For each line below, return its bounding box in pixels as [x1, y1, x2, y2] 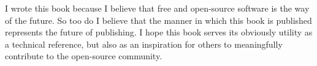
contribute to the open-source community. [5, 50, 162, 62]
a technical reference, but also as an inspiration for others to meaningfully [5, 37, 283, 50]
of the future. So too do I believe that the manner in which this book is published [5, 13, 312, 26]
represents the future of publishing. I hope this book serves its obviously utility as [5, 26, 313, 38]
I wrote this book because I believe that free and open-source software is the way [5, 2, 310, 14]
